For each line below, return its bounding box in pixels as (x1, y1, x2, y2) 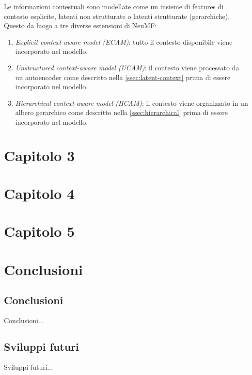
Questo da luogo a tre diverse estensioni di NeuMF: (4, 20, 157, 31)
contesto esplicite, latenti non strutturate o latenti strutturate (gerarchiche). (4, 11, 230, 21)
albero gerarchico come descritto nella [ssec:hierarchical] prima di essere (15, 107, 228, 117)
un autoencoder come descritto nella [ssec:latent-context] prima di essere (15, 72, 231, 82)
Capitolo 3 (4, 145, 75, 165)
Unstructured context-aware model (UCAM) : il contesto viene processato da (15, 62, 239, 72)
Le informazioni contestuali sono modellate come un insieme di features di (4, 1, 224, 11)
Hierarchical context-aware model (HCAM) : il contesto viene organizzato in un (15, 98, 248, 108)
